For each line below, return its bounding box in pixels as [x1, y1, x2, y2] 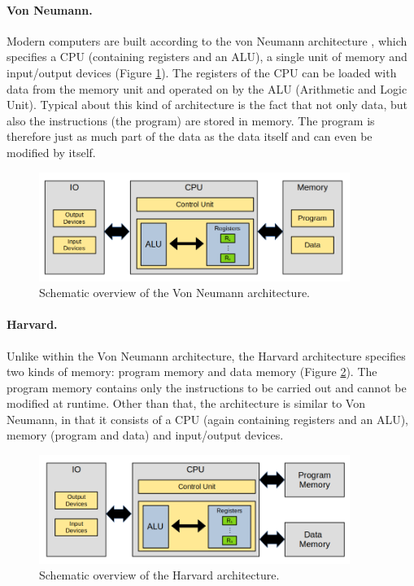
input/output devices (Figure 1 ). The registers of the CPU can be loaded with [7, 63, 397, 81]
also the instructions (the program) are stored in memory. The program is [7, 112, 375, 129]
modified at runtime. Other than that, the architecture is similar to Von [7, 395, 365, 412]
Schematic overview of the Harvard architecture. [39, 566, 280, 584]
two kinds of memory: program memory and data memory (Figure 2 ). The [7, 363, 377, 380]
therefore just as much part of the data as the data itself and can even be [7, 128, 373, 145]
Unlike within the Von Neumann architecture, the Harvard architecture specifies [7, 347, 406, 364]
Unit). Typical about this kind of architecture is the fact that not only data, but [7, 96, 408, 113]
